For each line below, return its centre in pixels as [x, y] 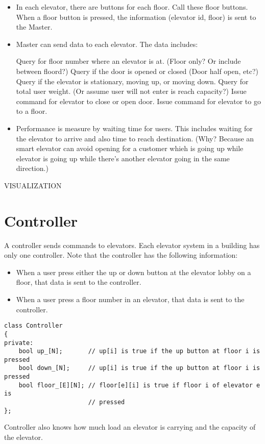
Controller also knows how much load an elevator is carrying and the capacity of [130, 427]
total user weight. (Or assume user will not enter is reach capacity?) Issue [131, 91]
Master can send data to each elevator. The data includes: [107, 44]
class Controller [33, 326]
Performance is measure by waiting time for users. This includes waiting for [134, 128]
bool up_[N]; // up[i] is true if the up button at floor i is [139, 351]
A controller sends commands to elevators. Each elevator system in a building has [132, 245]
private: [19, 343]
